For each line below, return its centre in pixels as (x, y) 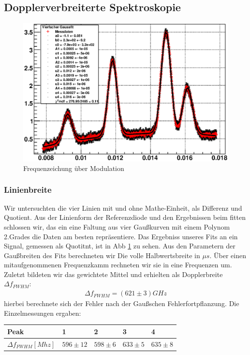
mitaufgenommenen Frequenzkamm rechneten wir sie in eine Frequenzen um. (118, 265)
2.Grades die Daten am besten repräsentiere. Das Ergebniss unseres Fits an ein (121, 236)
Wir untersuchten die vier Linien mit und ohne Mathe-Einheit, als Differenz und (123, 208)
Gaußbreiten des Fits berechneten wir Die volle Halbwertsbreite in (102, 255)
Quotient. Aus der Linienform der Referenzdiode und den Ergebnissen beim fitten (125, 217)
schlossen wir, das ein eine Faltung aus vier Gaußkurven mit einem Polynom (117, 226)
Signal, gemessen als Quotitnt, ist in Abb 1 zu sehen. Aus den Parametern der (120, 246)
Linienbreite (28, 190)
